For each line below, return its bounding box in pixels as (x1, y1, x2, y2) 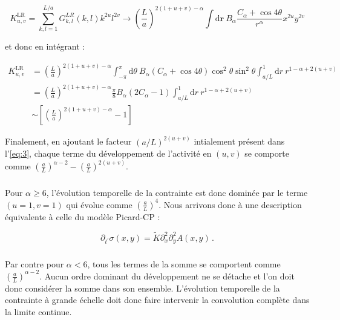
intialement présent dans (194, 135, 285, 148)
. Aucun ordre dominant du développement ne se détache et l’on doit (39, 269, 295, 282)
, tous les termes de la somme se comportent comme (87, 257, 281, 270)
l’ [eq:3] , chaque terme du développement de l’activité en (5, 147, 212, 160)
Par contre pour (5, 257, 64, 270)
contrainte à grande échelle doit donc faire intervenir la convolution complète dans (5, 293, 310, 306)
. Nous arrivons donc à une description (159, 198, 302, 211)
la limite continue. (5, 305, 72, 318)
